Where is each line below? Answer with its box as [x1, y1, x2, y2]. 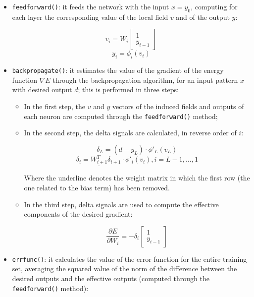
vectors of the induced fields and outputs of [112, 101, 244, 112]
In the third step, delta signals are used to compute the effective [24, 199, 219, 209]
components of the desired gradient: [24, 209, 133, 219]
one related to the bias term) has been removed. [24, 182, 170, 192]
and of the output [176, 11, 230, 22]
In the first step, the [24, 101, 86, 112]
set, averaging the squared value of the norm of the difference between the [12, 263, 237, 274]
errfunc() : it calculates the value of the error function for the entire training [12, 253, 247, 264]
